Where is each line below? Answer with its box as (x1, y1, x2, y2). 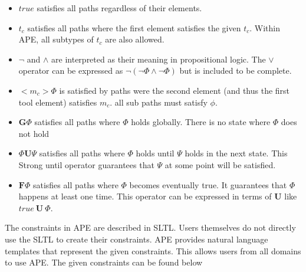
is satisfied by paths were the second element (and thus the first (59, 84, 290, 96)
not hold (18, 127, 50, 139)
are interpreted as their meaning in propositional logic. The (51, 53, 266, 65)
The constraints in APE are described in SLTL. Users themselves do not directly (5, 221, 296, 234)
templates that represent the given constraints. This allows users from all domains (5, 244, 301, 257)
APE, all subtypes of (18, 33, 94, 45)
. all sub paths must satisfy (110, 96, 208, 108)
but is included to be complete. (179, 64, 292, 77)
